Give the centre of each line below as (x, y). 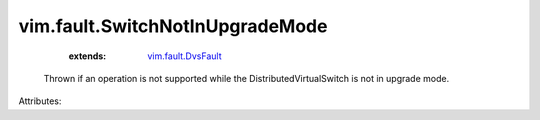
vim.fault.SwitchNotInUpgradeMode (173, 26)
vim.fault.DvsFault (184, 56)
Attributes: (40, 101)
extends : (87, 56)
